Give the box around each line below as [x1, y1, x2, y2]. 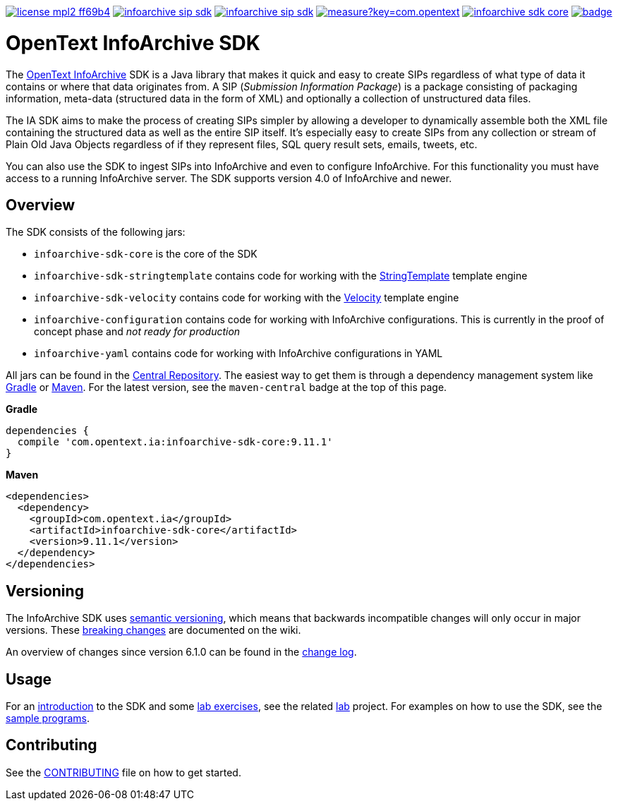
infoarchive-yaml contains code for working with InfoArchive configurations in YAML [34, 347, 443, 360]
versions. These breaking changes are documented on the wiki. [6, 624, 301, 637]
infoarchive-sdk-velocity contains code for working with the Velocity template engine [34, 291, 459, 304]
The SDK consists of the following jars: [6, 226, 186, 239]
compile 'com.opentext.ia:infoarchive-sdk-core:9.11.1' [17, 436, 333, 448]
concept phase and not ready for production [34, 325, 241, 338]
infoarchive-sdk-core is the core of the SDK [34, 248, 257, 260]
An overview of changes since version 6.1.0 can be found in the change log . [6, 646, 357, 658]
